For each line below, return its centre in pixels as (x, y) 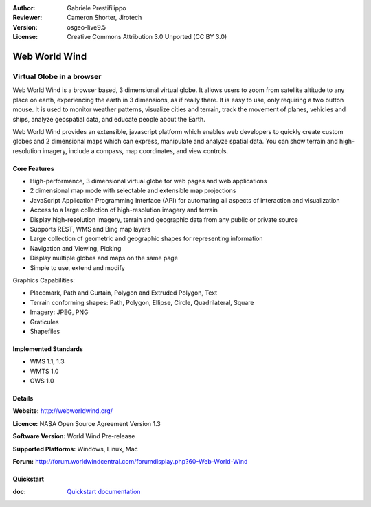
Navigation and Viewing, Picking (76, 248)
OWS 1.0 (42, 381)
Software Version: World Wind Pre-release (74, 436)
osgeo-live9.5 (87, 27)
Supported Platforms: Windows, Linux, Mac (76, 449)
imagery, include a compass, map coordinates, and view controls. (135, 150)
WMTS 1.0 (44, 371)
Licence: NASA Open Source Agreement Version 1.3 (87, 423)
